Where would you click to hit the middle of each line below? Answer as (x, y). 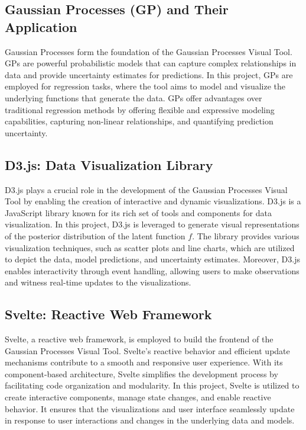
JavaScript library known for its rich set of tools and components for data (138, 212)
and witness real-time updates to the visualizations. (98, 282)
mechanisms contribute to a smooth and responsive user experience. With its (144, 362)
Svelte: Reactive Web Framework (108, 314)
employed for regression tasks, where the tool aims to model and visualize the (145, 86)
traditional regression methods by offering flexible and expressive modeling (140, 109)
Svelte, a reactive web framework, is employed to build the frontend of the (139, 339)
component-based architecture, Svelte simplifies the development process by (141, 373)
